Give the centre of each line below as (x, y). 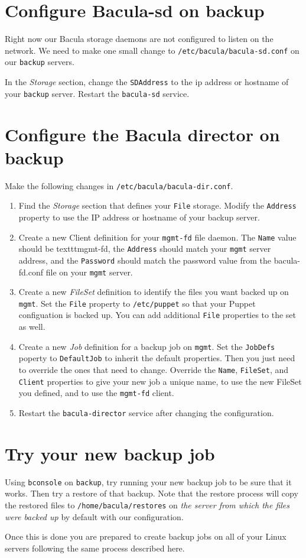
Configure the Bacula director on (142, 134)
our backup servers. (40, 62)
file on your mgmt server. (89, 272)
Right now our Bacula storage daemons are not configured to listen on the (139, 39)
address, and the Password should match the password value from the (145, 260)
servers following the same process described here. (95, 548)
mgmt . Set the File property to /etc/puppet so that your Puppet (137, 303)
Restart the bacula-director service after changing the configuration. (146, 412)
